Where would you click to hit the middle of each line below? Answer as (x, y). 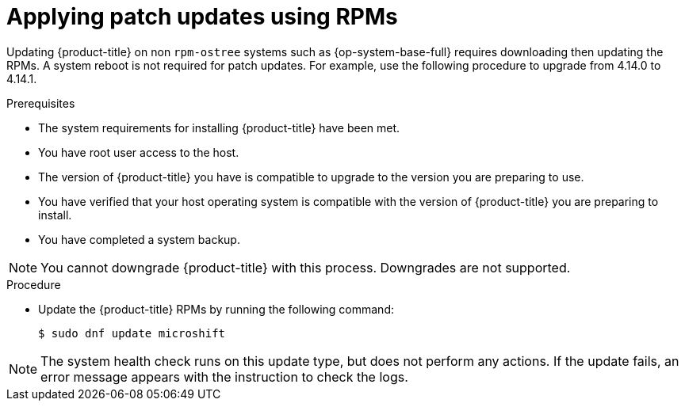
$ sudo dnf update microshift (132, 333)
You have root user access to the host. (139, 152)
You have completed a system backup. (139, 239)
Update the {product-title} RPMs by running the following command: (216, 309)
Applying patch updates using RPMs (202, 17)
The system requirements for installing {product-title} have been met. (219, 127)
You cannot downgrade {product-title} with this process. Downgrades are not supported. (306, 267)
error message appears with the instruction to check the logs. (224, 377)
